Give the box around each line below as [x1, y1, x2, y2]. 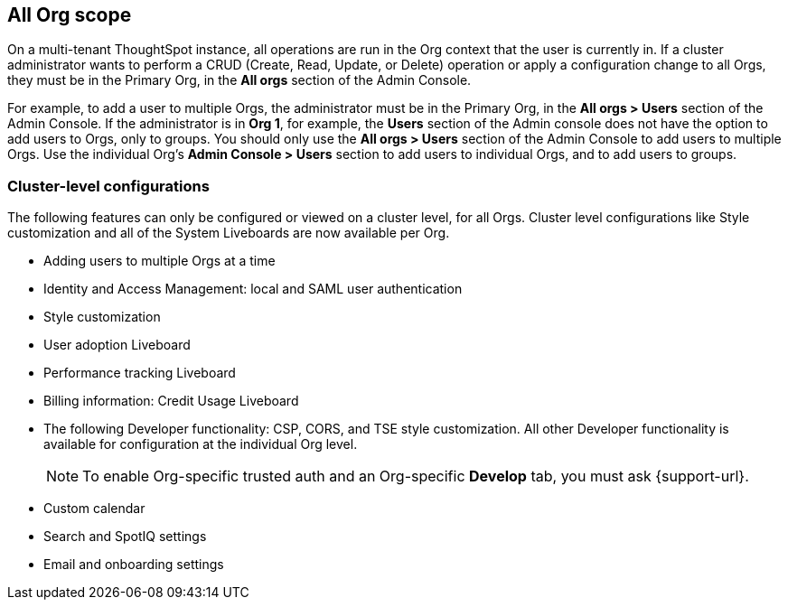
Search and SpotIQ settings [43, 528, 207, 545]
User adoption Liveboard [43, 337, 191, 353]
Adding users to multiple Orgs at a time [43, 253, 276, 269]
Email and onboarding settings [43, 556, 224, 573]
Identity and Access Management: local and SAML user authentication [43, 281, 463, 297]
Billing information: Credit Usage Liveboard [43, 393, 299, 409]
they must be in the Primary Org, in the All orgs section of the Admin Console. [7, 72, 472, 89]
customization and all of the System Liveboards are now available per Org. [7, 225, 450, 241]
